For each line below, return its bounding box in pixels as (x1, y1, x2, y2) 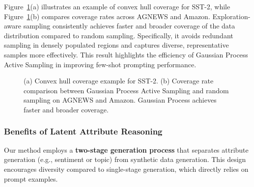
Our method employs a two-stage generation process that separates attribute (4, 144, 249, 155)
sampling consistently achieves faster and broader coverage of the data (23, 21, 235, 31)
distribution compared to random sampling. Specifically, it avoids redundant (4, 30, 233, 40)
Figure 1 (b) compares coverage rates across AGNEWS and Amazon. (4, 11, 210, 21)
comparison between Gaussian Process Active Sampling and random (24, 85, 229, 95)
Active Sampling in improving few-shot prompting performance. (4, 59, 197, 69)
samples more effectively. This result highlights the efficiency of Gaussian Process (4, 49, 248, 59)
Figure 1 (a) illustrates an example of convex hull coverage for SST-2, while (4, 1, 230, 11)
